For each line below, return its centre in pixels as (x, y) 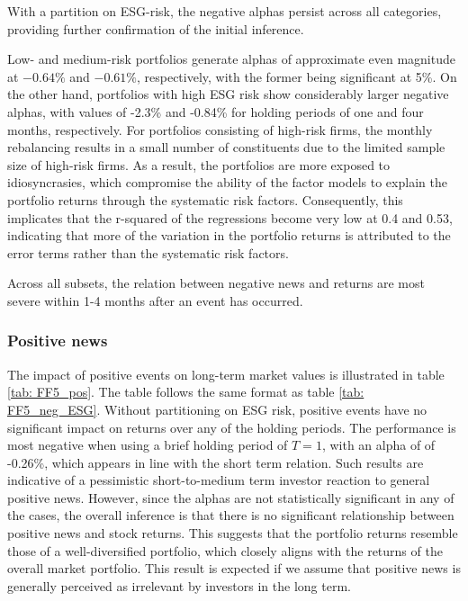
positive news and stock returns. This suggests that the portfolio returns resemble (233, 533)
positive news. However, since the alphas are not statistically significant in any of (231, 497)
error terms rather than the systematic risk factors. (148, 252)
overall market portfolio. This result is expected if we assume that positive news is (234, 568)
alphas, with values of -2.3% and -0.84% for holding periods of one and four (216, 111)
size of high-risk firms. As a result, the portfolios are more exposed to (199, 164)
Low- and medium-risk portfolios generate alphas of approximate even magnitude (231, 59)
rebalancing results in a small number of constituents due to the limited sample (226, 147)
